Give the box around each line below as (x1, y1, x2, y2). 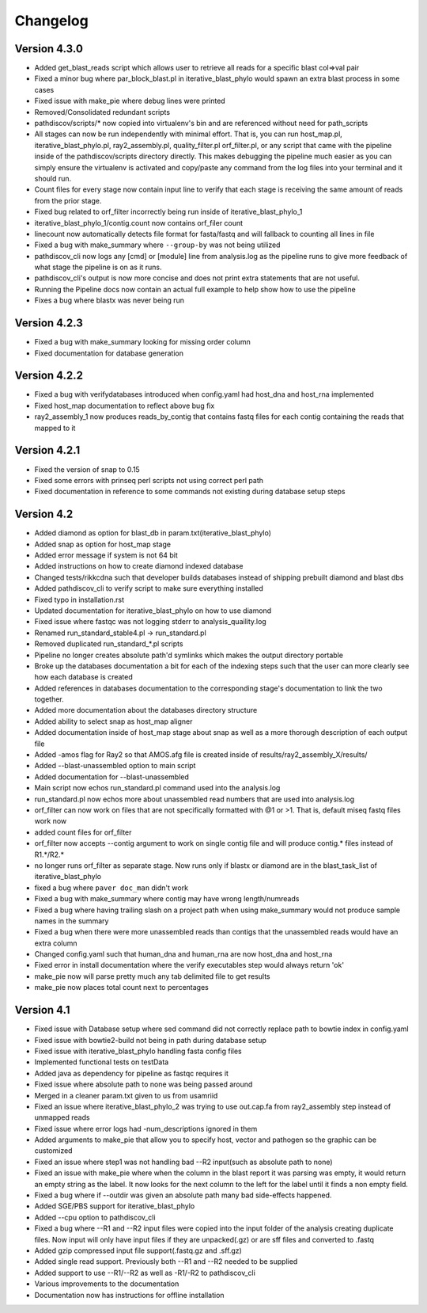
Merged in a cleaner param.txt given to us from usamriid (34, 1090, 218, 1100)
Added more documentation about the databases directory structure (34, 706, 258, 715)
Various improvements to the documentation (34, 1279, 179, 1288)
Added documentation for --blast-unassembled (34, 772, 190, 782)
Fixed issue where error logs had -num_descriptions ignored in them (34, 1124, 258, 1133)
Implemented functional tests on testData (34, 1057, 169, 1067)
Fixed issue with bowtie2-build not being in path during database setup (34, 1035, 266, 1045)
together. (34, 695, 65, 704)
